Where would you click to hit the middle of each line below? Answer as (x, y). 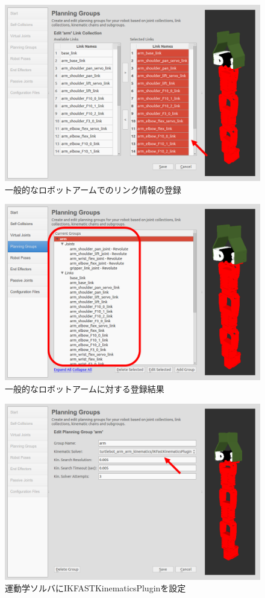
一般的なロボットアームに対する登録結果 (85, 389)
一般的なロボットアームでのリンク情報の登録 (93, 189)
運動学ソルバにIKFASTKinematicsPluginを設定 (95, 588)
